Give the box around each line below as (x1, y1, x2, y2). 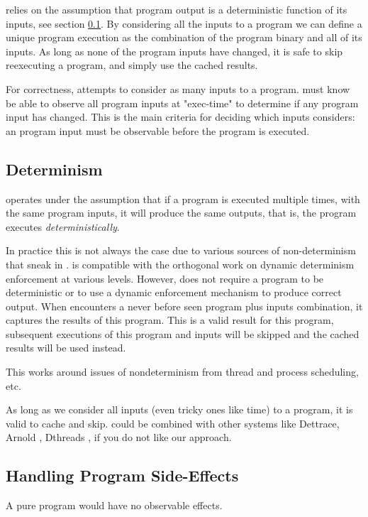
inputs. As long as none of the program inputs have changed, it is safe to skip (6, 43, 343, 58)
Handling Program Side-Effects (6, 464, 239, 486)
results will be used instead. (6, 340, 126, 355)
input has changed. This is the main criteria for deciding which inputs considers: (6, 109, 355, 124)
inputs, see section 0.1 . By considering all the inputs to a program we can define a (6, 16, 362, 31)
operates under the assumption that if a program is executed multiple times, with (6, 191, 360, 206)
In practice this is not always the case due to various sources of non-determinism (6, 243, 356, 258)
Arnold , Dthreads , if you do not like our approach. (6, 430, 232, 445)
